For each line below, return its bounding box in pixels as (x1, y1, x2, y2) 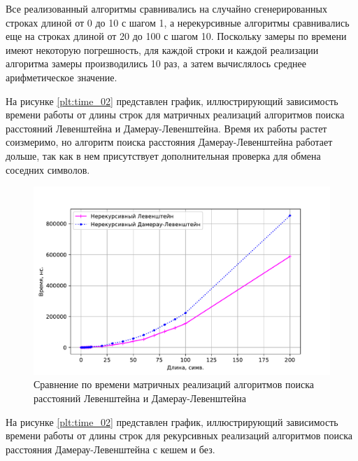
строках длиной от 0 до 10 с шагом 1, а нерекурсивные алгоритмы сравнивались (6, 15, 350, 29)
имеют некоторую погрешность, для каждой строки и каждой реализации (6, 42, 319, 57)
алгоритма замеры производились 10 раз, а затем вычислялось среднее (6, 56, 306, 71)
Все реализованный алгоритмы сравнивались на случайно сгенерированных (6, 1, 327, 15)
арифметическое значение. (6, 69, 117, 84)
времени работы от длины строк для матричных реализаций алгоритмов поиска (6, 107, 345, 122)
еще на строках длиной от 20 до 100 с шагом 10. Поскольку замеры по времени (6, 29, 347, 43)
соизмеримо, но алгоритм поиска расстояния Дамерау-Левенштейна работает (6, 135, 333, 149)
